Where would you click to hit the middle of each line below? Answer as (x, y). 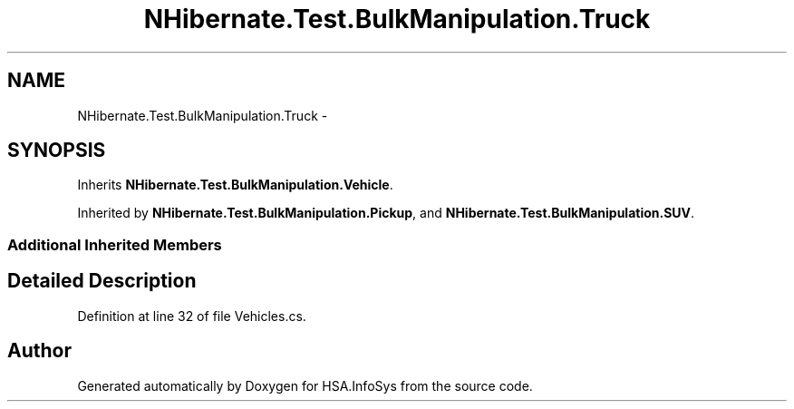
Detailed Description (102, 281)
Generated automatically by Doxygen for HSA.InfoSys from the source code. (305, 385)
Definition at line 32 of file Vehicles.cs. (192, 316)
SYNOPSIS (57, 151)
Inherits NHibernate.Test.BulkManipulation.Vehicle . (235, 185)
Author (39, 351)
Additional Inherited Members (115, 244)
